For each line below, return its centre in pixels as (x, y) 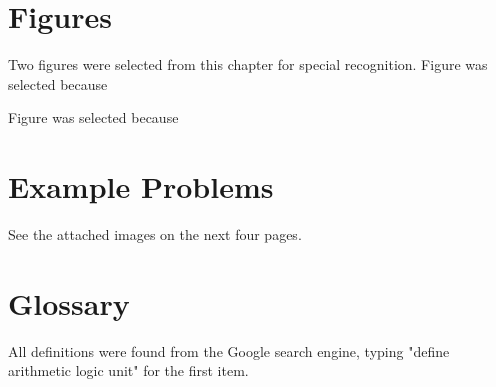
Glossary (69, 302)
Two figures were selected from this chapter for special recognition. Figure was (248, 64)
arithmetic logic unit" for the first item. (128, 370)
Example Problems (141, 186)
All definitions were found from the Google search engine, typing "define (229, 350)
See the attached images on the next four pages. (155, 234)
